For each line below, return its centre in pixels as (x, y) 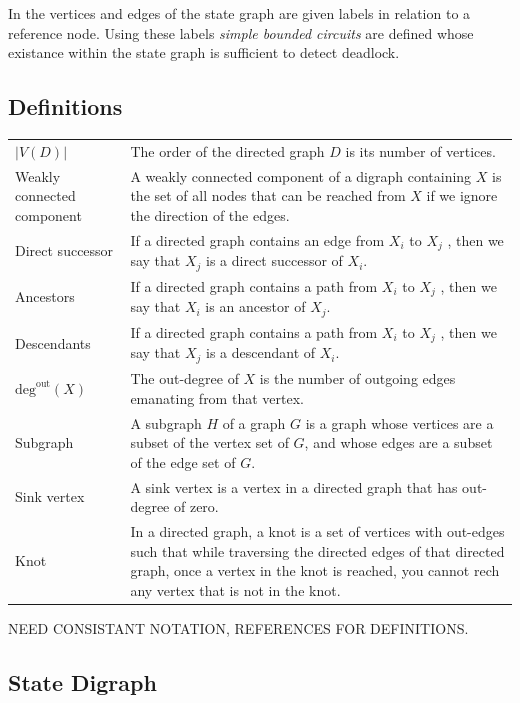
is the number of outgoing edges (357, 378)
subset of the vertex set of (209, 442)
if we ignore (462, 195)
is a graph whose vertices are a (399, 422)
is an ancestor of (255, 306)
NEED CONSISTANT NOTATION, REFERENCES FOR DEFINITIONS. (238, 627)
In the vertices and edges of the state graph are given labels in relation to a (239, 13)
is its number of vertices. (420, 150)
